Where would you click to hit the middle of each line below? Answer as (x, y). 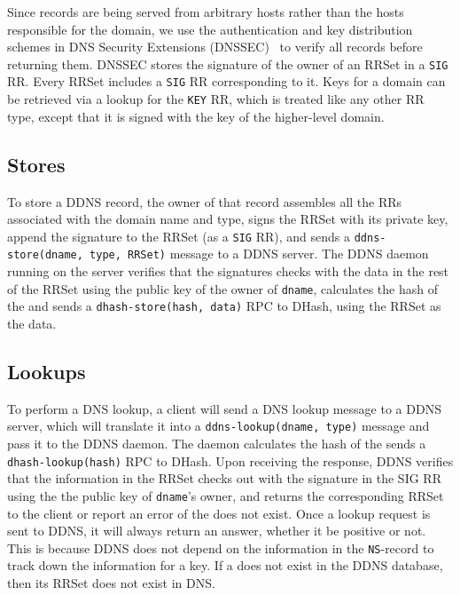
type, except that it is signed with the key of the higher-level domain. (196, 116)
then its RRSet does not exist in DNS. (111, 582)
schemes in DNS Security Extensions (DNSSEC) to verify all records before (215, 47)
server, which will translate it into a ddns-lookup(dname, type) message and (218, 426)
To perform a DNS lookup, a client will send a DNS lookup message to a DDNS (224, 408)
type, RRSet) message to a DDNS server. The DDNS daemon (259, 254)
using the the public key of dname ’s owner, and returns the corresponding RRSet (226, 495)
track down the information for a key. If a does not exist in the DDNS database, (225, 565)
